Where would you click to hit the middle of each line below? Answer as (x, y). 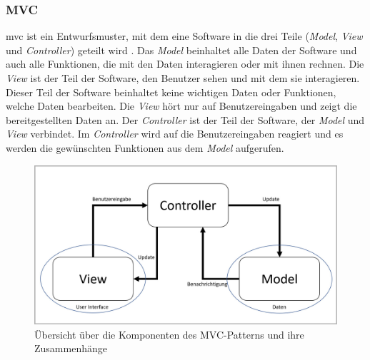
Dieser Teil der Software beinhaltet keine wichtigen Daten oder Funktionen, (171, 92)
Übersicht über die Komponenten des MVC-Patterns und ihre (169, 334)
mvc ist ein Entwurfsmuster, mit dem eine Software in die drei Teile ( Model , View (184, 36)
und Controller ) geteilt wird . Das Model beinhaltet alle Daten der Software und (181, 50)
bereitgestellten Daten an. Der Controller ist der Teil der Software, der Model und (185, 119)
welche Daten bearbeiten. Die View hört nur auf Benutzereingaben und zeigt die (181, 106)
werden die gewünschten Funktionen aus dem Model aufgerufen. (145, 147)
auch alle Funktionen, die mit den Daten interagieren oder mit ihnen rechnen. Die (185, 64)
